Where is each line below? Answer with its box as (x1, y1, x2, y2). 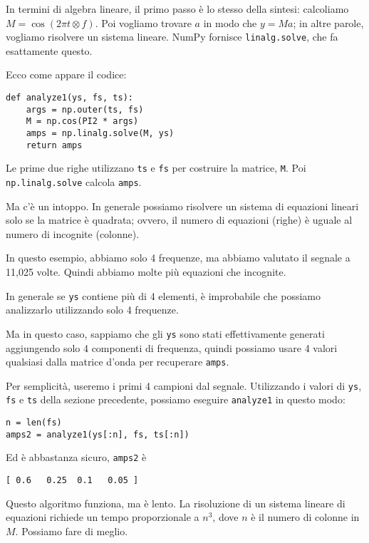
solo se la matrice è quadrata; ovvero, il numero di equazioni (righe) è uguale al (6, 212, 353, 227)
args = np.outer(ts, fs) (26, 104, 144, 115)
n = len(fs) (6, 418, 62, 428)
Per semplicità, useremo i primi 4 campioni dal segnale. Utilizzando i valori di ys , (6, 378, 362, 393)
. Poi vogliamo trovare (95, 15, 192, 30)
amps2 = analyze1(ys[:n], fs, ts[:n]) (6, 429, 189, 440)
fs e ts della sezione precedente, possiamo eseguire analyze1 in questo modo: (6, 392, 345, 407)
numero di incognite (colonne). (6, 226, 140, 241)
